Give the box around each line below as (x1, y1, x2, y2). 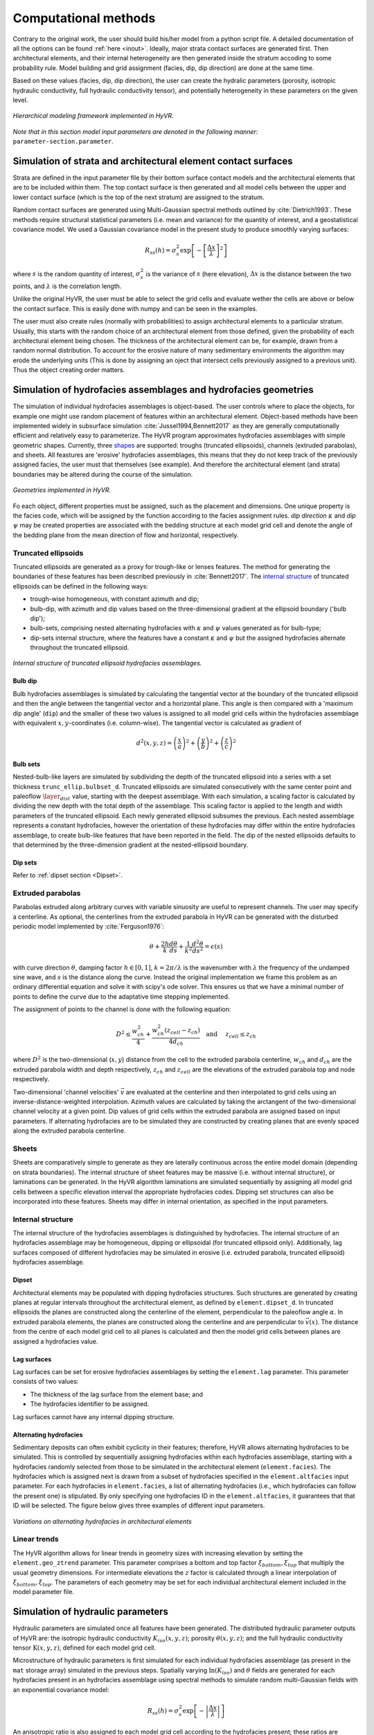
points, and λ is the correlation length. (12, 282, 122, 291)
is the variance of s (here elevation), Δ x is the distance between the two (145, 269, 352, 278)
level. (12, 96, 28, 104)
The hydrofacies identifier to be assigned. (30, 1400, 150, 1408)
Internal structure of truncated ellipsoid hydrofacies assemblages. (12, 659, 202, 668)
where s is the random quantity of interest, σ (12, 269, 141, 278)
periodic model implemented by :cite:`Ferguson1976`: (12, 922, 165, 931)
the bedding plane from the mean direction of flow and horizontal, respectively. (12, 531, 239, 539)
